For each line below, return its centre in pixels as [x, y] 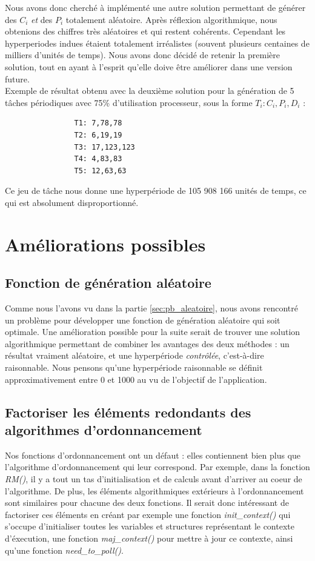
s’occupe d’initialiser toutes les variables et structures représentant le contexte [150, 526]
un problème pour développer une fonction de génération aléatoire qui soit [143, 320]
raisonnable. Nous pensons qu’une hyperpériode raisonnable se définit [134, 367]
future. [17, 78]
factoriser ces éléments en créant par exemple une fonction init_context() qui [148, 514]
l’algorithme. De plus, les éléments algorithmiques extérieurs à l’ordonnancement [154, 490]
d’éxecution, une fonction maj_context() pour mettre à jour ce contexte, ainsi [149, 538]
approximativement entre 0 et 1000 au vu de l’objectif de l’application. [136, 379]
